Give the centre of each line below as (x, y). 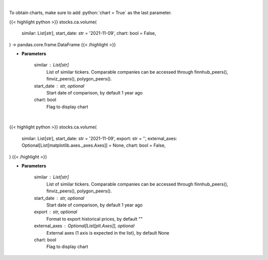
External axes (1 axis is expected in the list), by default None (108, 233)
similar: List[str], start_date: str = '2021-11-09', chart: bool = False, (89, 33)
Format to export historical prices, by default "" (95, 219)
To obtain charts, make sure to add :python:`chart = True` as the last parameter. (91, 13)
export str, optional (56, 212)
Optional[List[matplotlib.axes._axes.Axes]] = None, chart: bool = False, (94, 145)
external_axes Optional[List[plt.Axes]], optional (84, 226)
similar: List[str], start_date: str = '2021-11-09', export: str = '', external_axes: (99, 138)
